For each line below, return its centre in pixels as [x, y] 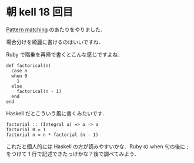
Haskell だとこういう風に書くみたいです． [57, 113]
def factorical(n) [29, 65]
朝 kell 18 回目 [40, 12]
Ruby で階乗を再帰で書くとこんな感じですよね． [65, 54]
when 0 [19, 76]
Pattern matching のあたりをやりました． [56, 29]
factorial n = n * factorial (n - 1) [52, 135]
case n [19, 71]
